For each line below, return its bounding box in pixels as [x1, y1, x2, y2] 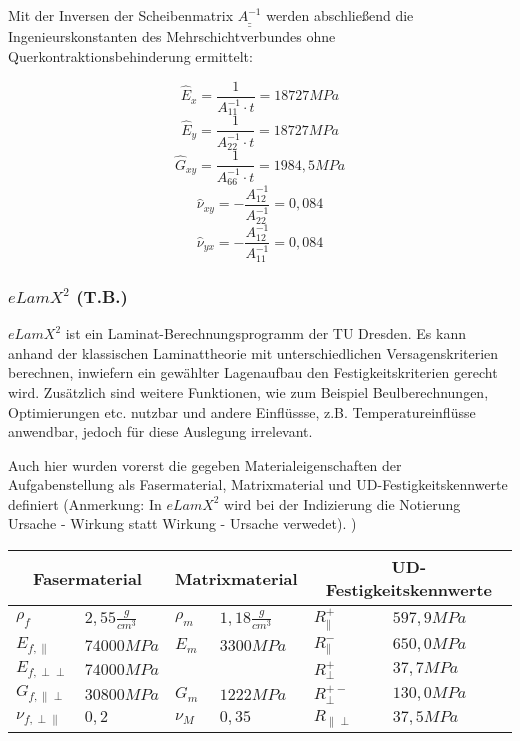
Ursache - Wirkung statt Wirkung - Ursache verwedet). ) [8, 513, 357, 534]
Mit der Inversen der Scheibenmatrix [8, 5, 234, 25]
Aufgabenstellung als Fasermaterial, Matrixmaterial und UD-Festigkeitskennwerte [8, 474, 508, 495]
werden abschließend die [266, 5, 414, 25]
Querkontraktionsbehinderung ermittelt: [8, 46, 253, 67]
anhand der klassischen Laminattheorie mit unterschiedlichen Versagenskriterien [8, 342, 499, 363]
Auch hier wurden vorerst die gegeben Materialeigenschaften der [8, 454, 402, 475]
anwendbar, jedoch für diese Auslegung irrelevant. [8, 421, 313, 442]
